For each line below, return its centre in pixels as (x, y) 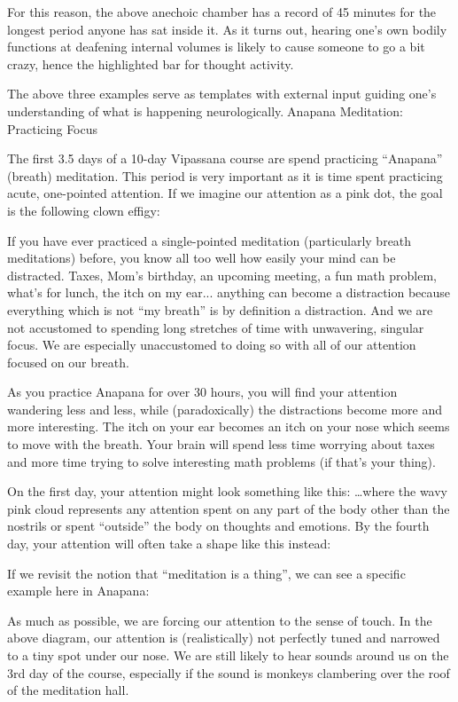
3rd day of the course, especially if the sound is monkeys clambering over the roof (229, 672)
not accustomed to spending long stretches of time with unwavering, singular (216, 327)
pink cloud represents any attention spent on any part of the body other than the (229, 508)
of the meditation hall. (68, 690)
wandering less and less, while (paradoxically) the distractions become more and (225, 409)
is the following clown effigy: (84, 210)
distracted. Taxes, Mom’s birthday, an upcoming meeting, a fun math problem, (222, 275)
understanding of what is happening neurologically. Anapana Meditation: (205, 110)
